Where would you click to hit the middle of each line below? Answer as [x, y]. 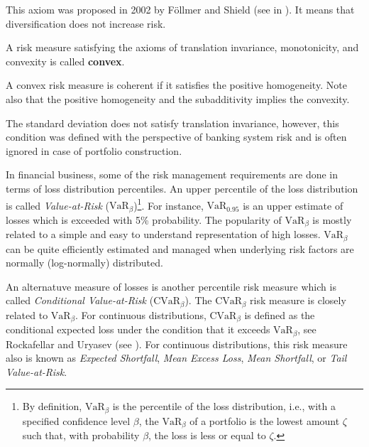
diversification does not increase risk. [86, 23]
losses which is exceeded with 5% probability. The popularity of [144, 219]
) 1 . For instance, [169, 204]
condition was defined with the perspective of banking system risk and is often [176, 137]
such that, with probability [81, 435]
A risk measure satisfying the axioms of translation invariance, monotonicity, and [182, 47]
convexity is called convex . [65, 61]
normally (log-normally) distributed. [84, 263]
